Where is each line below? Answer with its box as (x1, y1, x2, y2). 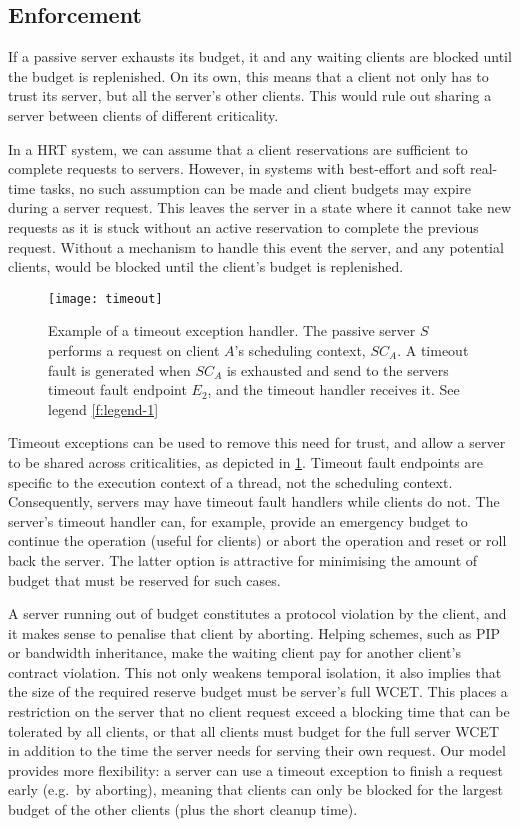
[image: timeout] (48, 291, 163, 306)
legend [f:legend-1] (48, 398, 159, 419)
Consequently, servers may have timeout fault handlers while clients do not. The (8, 491, 500, 512)
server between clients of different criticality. (8, 104, 279, 125)
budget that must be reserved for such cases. (8, 569, 281, 590)
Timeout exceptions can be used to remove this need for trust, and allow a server (8, 432, 506, 453)
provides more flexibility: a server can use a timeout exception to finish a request (8, 759, 503, 780)
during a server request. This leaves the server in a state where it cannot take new (8, 197, 512, 218)
